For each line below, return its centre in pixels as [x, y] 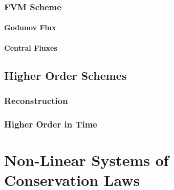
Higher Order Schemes [66, 75]
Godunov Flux [30, 27]
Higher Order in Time [51, 124]
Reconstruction [36, 100]
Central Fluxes [31, 47]
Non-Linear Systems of [86, 160]
